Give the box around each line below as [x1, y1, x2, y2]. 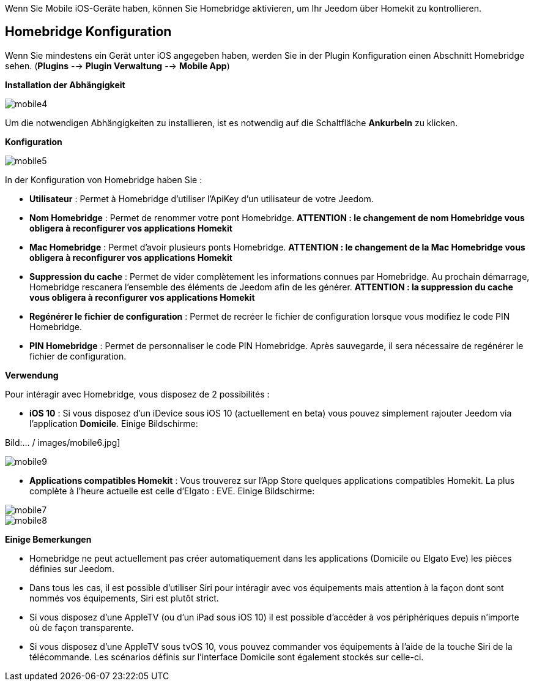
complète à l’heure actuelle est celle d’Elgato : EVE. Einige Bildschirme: [29, 485, 315, 496]
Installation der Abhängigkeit [5, 79, 125, 90]
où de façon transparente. [29, 622, 134, 633]
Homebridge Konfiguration [5, 24, 172, 40]
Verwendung [5, 369, 59, 380]
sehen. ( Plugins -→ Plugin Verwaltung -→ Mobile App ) [5, 60, 230, 71]
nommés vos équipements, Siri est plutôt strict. [29, 592, 219, 603]
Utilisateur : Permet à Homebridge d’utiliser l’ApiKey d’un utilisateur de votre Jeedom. [29, 193, 374, 204]
